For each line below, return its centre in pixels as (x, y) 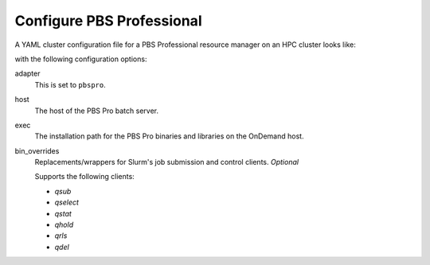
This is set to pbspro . (70, 84)
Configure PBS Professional (108, 21)
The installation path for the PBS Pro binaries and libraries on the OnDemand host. (169, 136)
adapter (27, 74)
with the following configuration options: (81, 59)
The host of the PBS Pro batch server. (97, 111)
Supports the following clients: (84, 177)
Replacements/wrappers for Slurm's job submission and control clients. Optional (166, 162)
